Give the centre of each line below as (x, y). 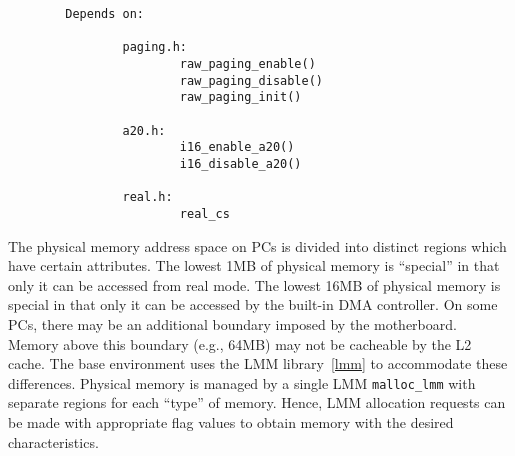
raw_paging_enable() (247, 63)
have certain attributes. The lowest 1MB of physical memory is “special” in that (254, 265)
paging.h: (154, 47)
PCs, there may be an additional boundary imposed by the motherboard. (232, 323)
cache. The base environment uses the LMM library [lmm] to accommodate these (258, 363)
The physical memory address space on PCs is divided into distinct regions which (257, 245)
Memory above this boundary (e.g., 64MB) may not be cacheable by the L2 (240, 343)
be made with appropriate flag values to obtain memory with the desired (231, 421)
